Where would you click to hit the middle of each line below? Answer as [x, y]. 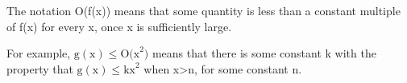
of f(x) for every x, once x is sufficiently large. [119, 26]
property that [40, 68]
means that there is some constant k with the [264, 53]
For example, [39, 53]
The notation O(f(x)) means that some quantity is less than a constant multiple [203, 10]
